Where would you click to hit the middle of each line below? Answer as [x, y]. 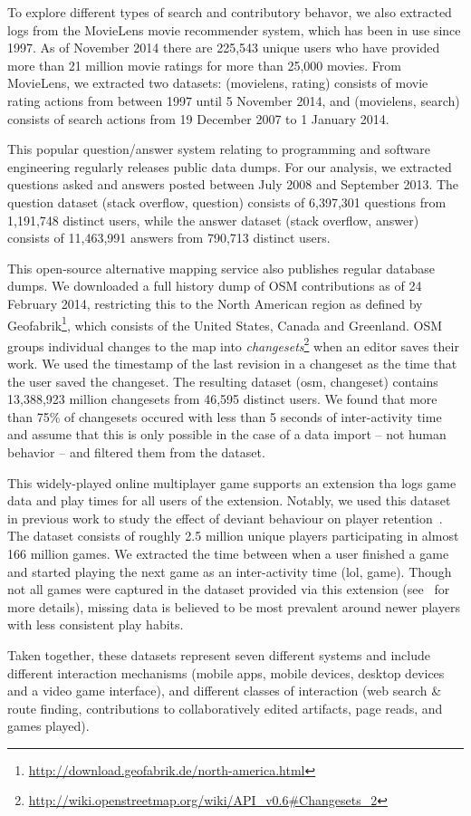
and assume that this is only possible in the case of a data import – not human [227, 434]
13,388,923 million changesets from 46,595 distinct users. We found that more [222, 399]
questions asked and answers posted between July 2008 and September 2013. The [233, 184]
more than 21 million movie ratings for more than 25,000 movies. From [204, 65]
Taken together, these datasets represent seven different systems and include [219, 654]
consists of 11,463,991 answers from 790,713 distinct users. [169, 238]
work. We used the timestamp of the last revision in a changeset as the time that [232, 363]
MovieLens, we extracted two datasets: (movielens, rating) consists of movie [218, 83]
